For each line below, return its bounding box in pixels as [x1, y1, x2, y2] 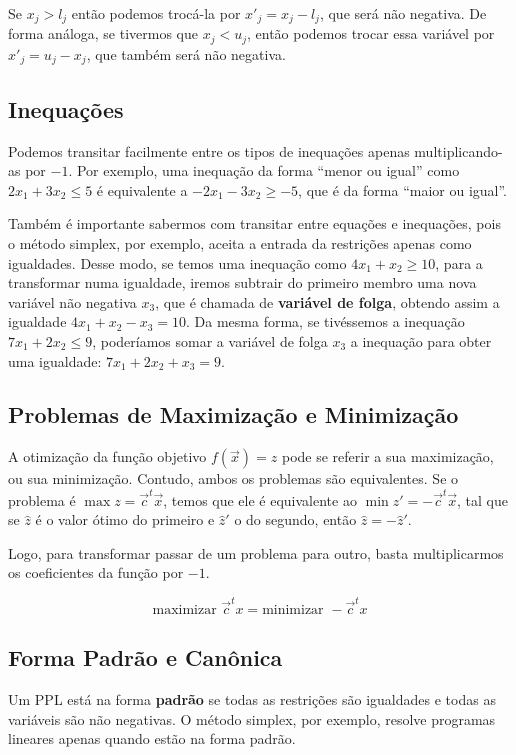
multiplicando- [414, 140, 503, 161]
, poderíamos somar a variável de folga [92, 330, 328, 351]
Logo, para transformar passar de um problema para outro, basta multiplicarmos [8, 542, 504, 563]
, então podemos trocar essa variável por [247, 23, 495, 44]
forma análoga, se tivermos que [8, 23, 198, 44]
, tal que [457, 489, 508, 510]
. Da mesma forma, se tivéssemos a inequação [186, 311, 465, 332]
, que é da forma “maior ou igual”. [298, 179, 508, 200]
